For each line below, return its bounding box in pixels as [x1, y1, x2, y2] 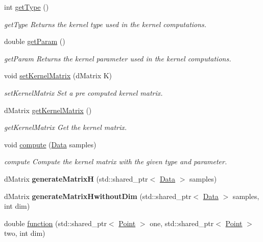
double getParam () [4, 36, 65, 47]
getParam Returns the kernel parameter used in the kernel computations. [4, 53, 231, 63]
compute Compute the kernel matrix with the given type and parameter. [4, 156, 227, 167]
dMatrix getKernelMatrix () [4, 104, 92, 115]
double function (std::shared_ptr [4, 217, 107, 228]
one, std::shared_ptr [150, 217, 214, 228]
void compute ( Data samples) [4, 139, 97, 149]
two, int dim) [4, 228, 45, 238]
